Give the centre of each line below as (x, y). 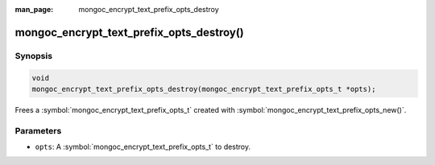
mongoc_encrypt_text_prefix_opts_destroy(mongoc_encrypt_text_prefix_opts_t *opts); (204, 89)
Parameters (38, 130)
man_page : (34, 9)
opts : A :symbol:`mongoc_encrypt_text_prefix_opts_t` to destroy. (143, 147)
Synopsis (33, 56)
